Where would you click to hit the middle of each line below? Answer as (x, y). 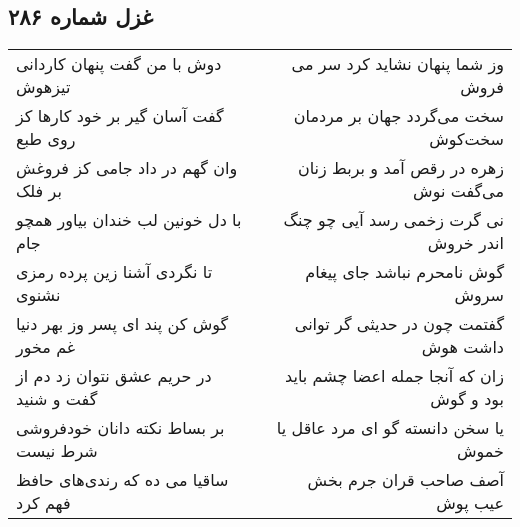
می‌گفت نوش (458, 191)
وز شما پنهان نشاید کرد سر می (397, 64)
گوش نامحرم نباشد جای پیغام (404, 272)
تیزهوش (43, 87)
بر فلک (39, 191)
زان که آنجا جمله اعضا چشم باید (394, 376)
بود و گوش (467, 399)
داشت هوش (462, 347)
